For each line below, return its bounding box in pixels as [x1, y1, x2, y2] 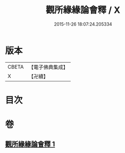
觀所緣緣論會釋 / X [45, 4, 121, 16]
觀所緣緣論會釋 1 [5, 140, 55, 149]
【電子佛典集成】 [28, 64, 68, 71]
